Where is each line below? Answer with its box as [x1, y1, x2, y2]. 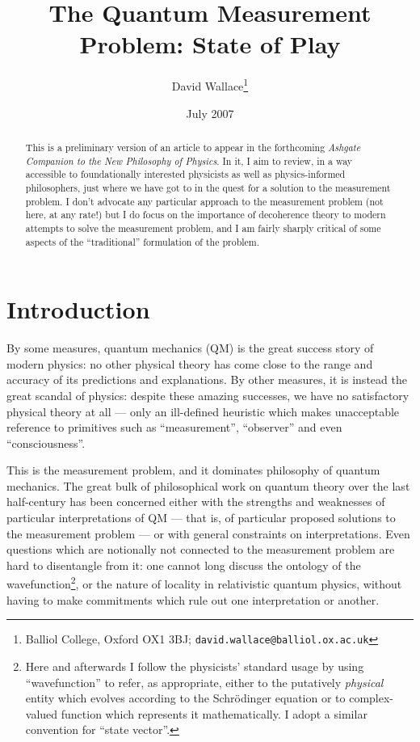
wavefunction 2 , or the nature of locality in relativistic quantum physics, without [6, 573, 402, 592]
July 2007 [186, 104, 234, 121]
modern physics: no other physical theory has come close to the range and [6, 355, 373, 372]
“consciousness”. [6, 434, 86, 451]
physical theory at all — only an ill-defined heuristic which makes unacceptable [6, 403, 400, 419]
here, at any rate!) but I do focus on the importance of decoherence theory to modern [25, 208, 386, 221]
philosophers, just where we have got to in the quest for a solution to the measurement [25, 180, 391, 194]
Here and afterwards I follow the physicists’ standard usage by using [25, 657, 364, 674]
